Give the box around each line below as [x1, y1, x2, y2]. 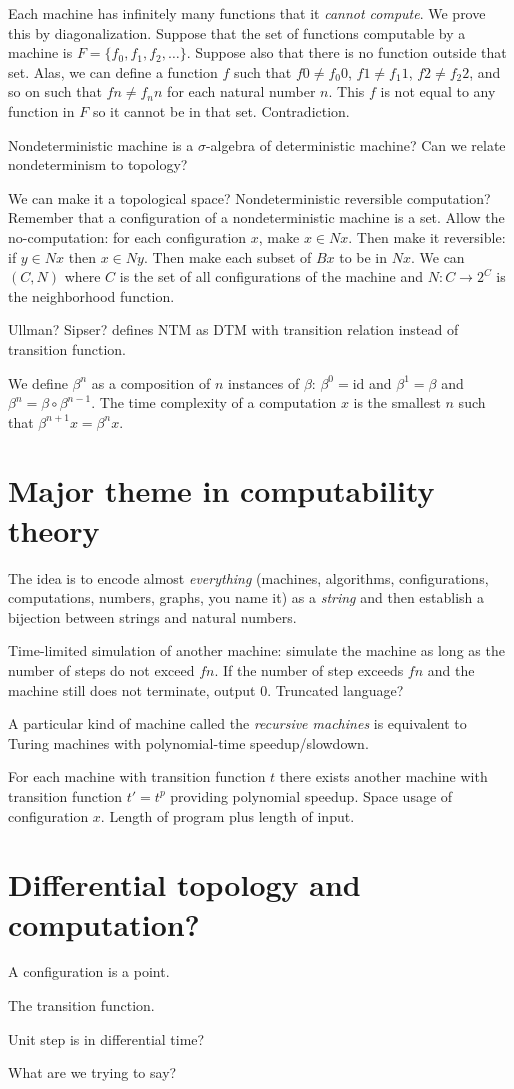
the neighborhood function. [8, 285, 175, 306]
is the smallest [353, 392, 441, 413]
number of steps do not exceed [8, 659, 195, 680]
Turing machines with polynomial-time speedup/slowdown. [8, 732, 369, 753]
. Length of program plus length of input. [100, 805, 355, 826]
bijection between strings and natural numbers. [8, 606, 297, 627]
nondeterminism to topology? [8, 154, 188, 175]
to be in [339, 246, 388, 267]
